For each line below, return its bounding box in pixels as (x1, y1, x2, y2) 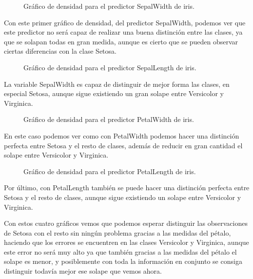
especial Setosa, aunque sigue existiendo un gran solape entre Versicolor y (4, 88, 224, 99)
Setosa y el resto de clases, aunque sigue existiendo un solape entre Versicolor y (4, 192, 241, 202)
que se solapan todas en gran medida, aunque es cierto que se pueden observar (4, 36, 238, 46)
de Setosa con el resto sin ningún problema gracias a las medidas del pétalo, (4, 227, 231, 238)
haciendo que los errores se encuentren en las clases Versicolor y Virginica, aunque (4, 237, 249, 247)
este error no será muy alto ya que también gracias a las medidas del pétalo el (4, 246, 237, 257)
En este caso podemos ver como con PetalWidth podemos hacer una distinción (4, 130, 239, 140)
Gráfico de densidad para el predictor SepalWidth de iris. (23, 1, 195, 11)
